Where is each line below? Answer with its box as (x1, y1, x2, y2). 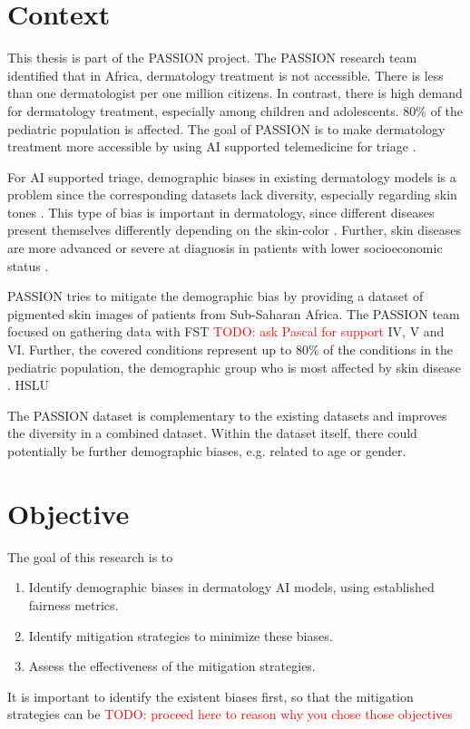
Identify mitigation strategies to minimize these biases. (28, 626, 333, 645)
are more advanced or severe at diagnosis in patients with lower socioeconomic (7, 238, 443, 258)
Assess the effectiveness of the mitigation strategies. (28, 656, 316, 676)
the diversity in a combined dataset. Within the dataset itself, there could (7, 423, 417, 442)
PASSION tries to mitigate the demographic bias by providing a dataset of (7, 287, 424, 306)
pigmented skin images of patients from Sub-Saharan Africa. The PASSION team (7, 304, 460, 323)
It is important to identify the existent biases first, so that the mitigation (7, 686, 414, 705)
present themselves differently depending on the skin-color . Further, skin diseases (7, 220, 461, 239)
